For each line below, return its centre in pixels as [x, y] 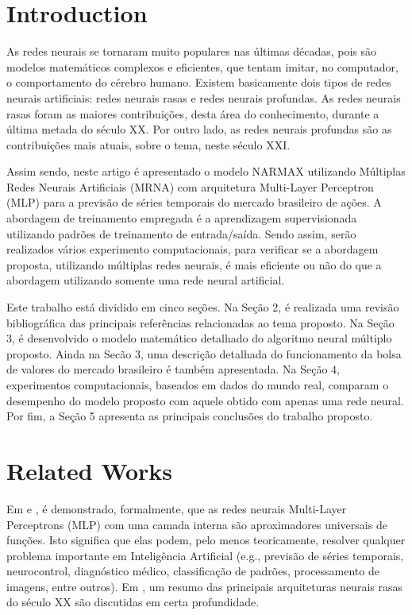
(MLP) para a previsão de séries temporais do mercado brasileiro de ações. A [194, 202]
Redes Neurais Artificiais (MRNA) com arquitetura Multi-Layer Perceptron [190, 186]
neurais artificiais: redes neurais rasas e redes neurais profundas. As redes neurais [204, 97]
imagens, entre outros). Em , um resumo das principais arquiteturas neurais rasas [204, 586]
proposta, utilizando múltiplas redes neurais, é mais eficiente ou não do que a [194, 264]
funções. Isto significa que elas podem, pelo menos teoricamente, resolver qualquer [206, 540]
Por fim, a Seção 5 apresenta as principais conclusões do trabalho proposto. [190, 416]
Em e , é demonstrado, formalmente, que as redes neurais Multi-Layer [177, 508]
